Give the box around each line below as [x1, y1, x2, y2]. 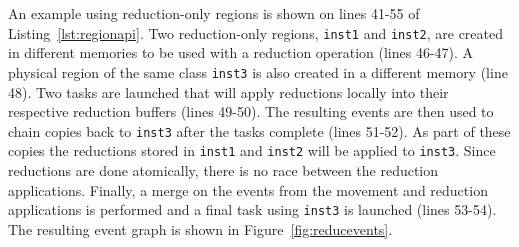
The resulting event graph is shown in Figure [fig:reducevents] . [8, 218, 393, 239]
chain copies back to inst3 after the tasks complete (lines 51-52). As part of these [8, 120, 511, 141]
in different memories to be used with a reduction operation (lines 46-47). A [8, 42, 474, 63]
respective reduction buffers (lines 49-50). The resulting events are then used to [8, 101, 494, 122]
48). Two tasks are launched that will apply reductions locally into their [8, 81, 449, 102]
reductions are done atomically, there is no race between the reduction [8, 160, 439, 180]
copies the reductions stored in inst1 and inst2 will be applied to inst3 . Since [8, 140, 496, 161]
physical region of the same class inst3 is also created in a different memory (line [8, 61, 508, 82]
